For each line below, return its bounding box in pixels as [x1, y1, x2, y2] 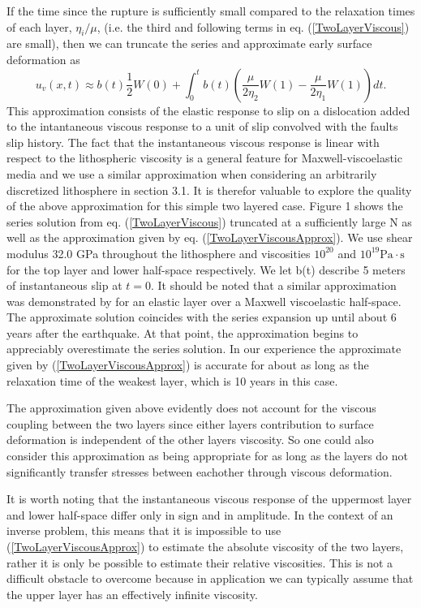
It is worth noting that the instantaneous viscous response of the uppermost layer [6, 490, 412, 507]
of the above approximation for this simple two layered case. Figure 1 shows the [6, 197, 403, 214]
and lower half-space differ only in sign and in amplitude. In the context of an [6, 506, 393, 523]
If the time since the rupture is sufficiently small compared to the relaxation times [6, 2, 415, 19]
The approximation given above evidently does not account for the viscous [6, 399, 376, 416]
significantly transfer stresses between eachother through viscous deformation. [6, 463, 393, 480]
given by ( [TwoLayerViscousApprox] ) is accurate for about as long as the [6, 356, 369, 373]
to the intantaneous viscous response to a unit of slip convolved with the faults [6, 118, 398, 135]
